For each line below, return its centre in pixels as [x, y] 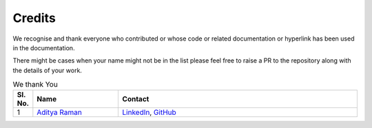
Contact [136, 99]
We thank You [35, 85]
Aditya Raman [59, 112]
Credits [34, 18]
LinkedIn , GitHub [149, 112]
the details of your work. [48, 70]
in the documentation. [44, 47]
